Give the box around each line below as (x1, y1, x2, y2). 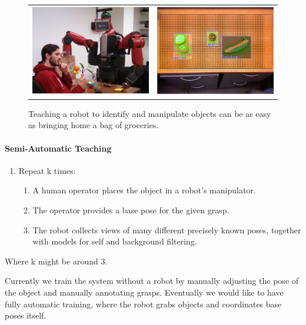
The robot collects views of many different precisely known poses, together (32, 223, 301, 236)
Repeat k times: (18, 164, 76, 176)
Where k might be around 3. (5, 254, 108, 267)
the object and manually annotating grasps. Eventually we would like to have (5, 286, 284, 298)
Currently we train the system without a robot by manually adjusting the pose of (5, 274, 299, 287)
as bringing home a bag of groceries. (28, 119, 159, 131)
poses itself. (5, 309, 46, 321)
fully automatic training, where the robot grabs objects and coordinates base (5, 297, 282, 310)
